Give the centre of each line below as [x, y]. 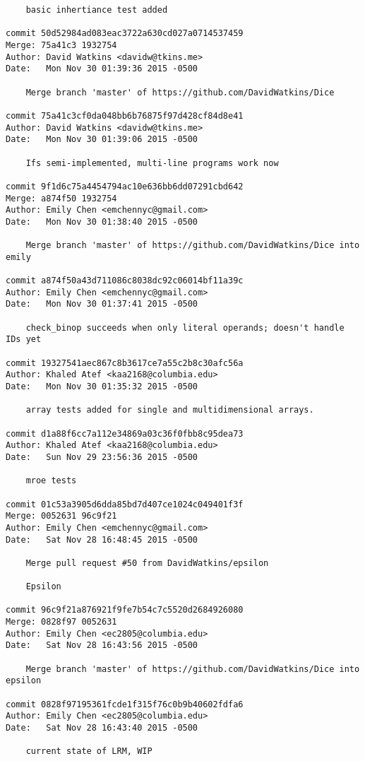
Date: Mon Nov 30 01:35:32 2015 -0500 [102, 387]
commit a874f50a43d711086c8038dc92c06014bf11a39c [125, 281]
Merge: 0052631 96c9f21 [61, 516]
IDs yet [24, 340]
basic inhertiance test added [97, 10]
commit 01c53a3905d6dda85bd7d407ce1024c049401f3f [125, 504]
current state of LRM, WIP [89, 751]
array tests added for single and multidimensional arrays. [170, 410]
